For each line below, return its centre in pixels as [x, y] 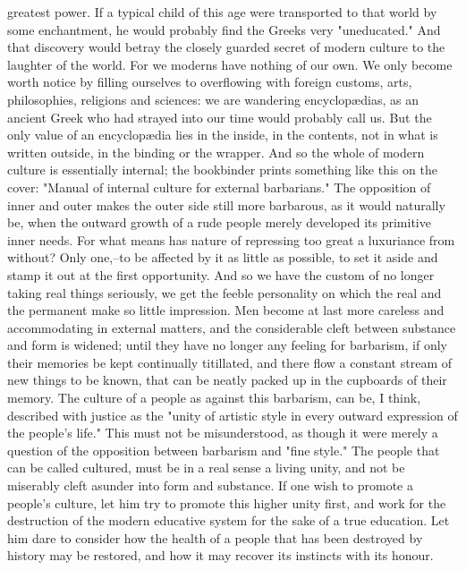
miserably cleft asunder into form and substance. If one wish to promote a [210, 485]
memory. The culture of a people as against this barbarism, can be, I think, [214, 398]
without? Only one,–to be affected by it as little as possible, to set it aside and [223, 257]
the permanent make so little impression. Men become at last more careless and [226, 310]
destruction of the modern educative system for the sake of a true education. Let [229, 520]
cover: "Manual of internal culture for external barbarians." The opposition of [219, 187]
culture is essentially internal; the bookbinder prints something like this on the [222, 170]
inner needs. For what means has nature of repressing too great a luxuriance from [231, 239]
